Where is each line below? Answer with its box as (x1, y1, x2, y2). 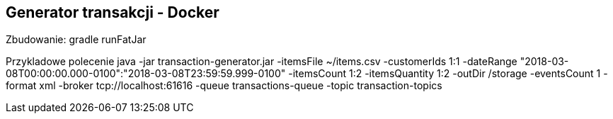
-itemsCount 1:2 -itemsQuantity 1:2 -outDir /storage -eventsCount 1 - (288, 67, 608, 80)
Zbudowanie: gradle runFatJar (6, 33, 147, 46)
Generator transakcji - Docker (6, 4, 219, 21)
